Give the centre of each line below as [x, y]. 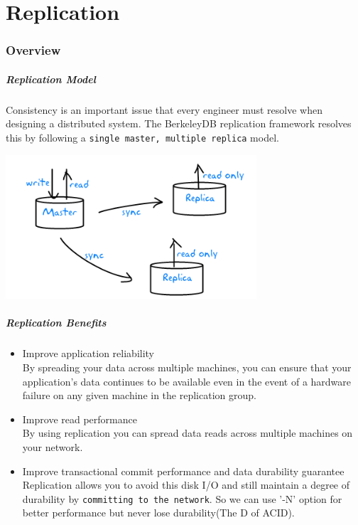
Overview [33, 50]
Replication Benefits [56, 323]
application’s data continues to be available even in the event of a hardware [187, 381]
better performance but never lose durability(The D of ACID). [158, 513]
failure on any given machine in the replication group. [139, 395]
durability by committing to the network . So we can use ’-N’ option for [182, 498]
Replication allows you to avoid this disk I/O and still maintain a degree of [186, 485]
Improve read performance [80, 419]
